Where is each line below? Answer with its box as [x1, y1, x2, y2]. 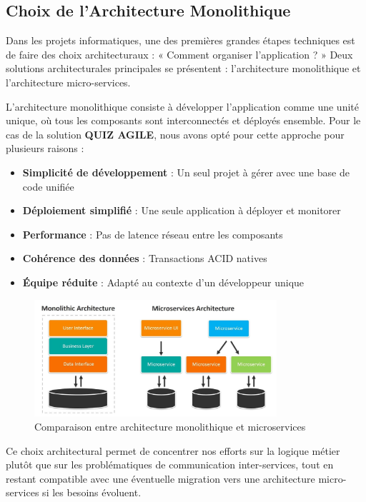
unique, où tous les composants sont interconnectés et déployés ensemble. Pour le [6, 113, 361, 128]
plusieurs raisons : [6, 141, 84, 156]
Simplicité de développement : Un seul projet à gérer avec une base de [22, 164, 350, 179]
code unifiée [22, 179, 74, 194]
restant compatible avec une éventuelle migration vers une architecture [6, 471, 315, 486]
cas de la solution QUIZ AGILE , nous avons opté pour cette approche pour [6, 126, 345, 141]
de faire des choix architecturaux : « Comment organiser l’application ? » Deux [6, 46, 353, 61]
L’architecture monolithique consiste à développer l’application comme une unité [6, 99, 359, 114]
